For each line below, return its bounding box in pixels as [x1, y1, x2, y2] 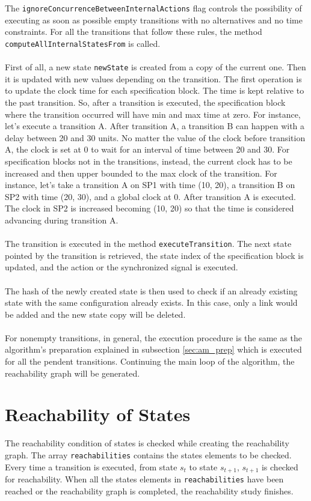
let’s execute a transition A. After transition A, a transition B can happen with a [5, 120, 305, 132]
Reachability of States [5, 402, 191, 427]
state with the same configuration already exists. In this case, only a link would [5, 296, 298, 309]
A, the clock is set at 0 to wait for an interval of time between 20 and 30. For [5, 143, 290, 156]
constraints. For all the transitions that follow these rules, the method [5, 25, 262, 38]
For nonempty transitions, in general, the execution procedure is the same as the [5, 331, 302, 344]
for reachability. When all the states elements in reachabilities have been [5, 473, 284, 485]
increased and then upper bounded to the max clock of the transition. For [5, 166, 277, 179]
